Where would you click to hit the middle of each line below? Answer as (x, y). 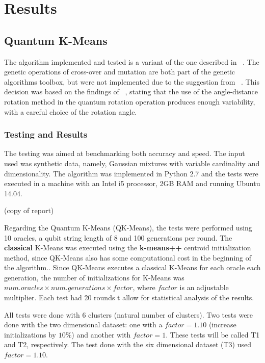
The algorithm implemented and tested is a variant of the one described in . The (132, 61)
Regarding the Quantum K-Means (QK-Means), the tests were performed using (128, 227)
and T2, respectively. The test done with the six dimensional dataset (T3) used (128, 344)
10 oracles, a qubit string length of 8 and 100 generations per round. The (118, 237)
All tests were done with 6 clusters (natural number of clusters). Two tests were (129, 314)
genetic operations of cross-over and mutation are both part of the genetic (120, 72)
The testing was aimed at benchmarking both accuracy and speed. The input (125, 153)
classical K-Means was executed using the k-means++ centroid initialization (128, 248)
